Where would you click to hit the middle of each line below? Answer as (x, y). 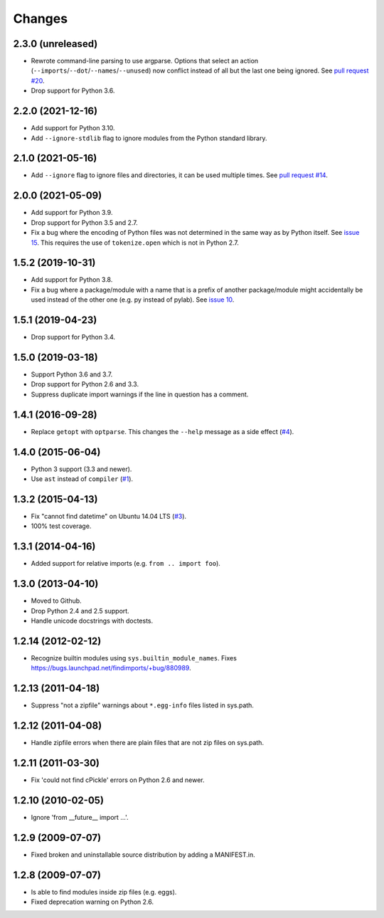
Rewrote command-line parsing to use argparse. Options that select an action (145, 61)
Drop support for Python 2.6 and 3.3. (85, 384)
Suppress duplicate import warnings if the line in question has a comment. (140, 394)
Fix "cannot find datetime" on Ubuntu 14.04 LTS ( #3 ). (109, 516)
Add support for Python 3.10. (73, 128)
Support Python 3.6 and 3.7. (72, 374)
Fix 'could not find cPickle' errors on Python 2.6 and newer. (118, 780)
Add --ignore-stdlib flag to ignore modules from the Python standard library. (149, 138)
